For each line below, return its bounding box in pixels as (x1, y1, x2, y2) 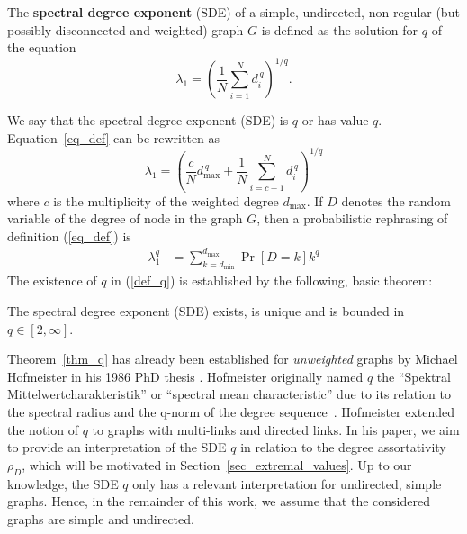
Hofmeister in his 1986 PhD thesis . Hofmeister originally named (7, 367, 364, 385)
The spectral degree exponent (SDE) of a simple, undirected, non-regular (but (7, 3, 460, 21)
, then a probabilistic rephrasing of (256, 209, 448, 228)
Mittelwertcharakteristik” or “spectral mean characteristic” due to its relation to (7, 385, 451, 403)
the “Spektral (376, 367, 451, 385)
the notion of (7, 420, 78, 439)
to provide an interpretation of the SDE (7, 438, 227, 457)
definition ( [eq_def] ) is (7, 226, 131, 245)
